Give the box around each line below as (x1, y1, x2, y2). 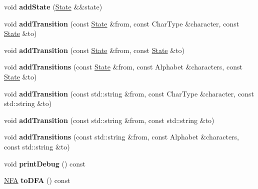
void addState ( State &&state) (4, 1, 102, 11)
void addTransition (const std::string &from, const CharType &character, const (4, 88, 254, 98)
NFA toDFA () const (4, 175, 70, 185)
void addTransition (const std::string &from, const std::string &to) (4, 114, 214, 125)
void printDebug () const (4, 158, 86, 168)
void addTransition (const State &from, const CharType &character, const (4, 18, 239, 28)
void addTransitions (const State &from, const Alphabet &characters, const (4, 61, 242, 72)
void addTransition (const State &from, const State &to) (4, 44, 185, 55)
